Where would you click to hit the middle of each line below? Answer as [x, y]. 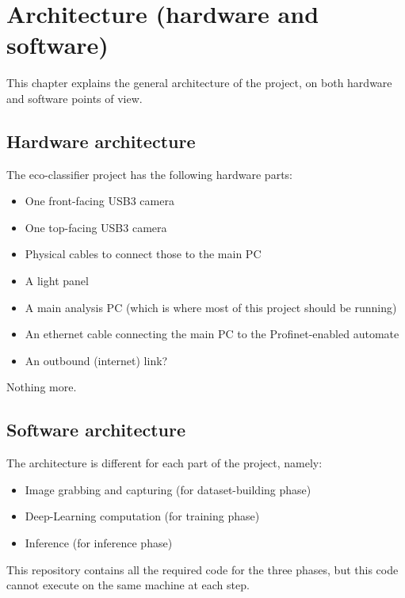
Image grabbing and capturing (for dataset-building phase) [168, 489]
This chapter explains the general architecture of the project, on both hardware [199, 83]
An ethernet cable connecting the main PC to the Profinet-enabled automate [212, 334]
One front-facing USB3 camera [99, 201]
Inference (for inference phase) [99, 543]
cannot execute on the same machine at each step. [128, 585]
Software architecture [96, 430]
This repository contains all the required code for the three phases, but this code [202, 569]
